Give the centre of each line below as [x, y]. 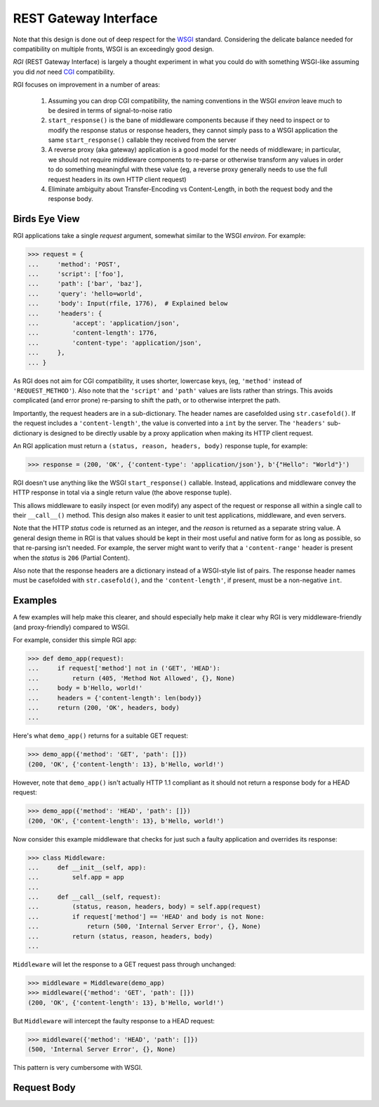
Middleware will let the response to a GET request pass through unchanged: [125, 964]
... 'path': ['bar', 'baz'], [85, 284]
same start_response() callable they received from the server [142, 140]
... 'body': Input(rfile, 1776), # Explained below [128, 303]
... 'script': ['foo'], [76, 274]
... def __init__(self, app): [87, 867]
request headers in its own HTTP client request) [117, 179]
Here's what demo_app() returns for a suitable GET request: [101, 736]
